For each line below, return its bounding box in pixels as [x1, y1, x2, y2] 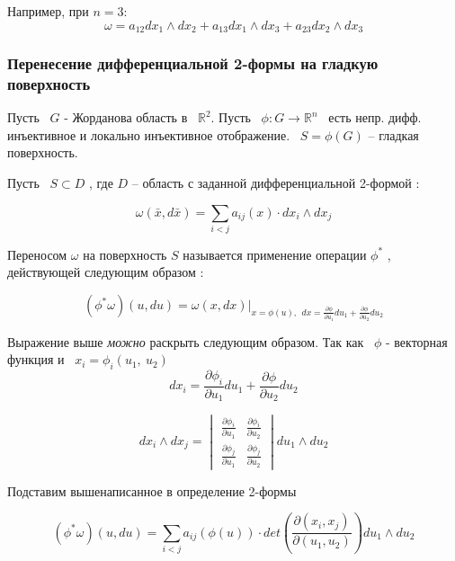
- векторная [385, 332, 448, 351]
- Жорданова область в [64, 108, 188, 127]
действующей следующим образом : [7, 263, 204, 281]
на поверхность [83, 245, 167, 263]
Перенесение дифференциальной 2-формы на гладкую [7, 51, 379, 74]
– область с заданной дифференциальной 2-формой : [131, 173, 420, 191]
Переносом [7, 245, 67, 263]
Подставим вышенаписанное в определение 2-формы [7, 481, 297, 500]
